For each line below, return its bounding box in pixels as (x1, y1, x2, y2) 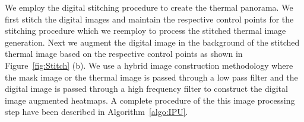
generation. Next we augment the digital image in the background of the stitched (5, 36, 300, 48)
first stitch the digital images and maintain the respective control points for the (5, 12, 294, 25)
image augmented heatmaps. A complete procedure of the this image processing (5, 94, 295, 106)
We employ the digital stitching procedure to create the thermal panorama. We (5, 1, 293, 13)
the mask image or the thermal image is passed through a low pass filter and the (5, 70, 298, 83)
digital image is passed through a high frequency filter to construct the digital (5, 82, 288, 95)
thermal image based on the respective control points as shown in (5, 47, 243, 60)
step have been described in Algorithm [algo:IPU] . (5, 105, 188, 118)
